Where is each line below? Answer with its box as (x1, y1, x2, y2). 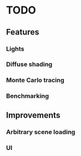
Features (6, 27, 39, 37)
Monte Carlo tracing (6, 76, 65, 84)
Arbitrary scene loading (6, 128, 76, 136)
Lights (6, 45, 25, 53)
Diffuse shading (6, 60, 53, 68)
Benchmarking (6, 92, 49, 100)
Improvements (6, 110, 60, 120)
